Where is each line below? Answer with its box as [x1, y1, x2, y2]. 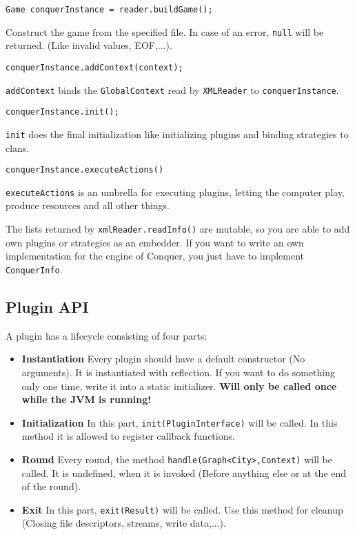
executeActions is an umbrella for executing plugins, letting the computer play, [6, 184, 345, 199]
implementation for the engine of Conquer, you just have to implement [6, 249, 304, 263]
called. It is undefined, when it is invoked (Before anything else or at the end [21, 465, 347, 480]
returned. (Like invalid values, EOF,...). [6, 38, 172, 52]
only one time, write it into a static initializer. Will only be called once [21, 378, 337, 393]
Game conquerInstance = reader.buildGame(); [6, 5, 213, 14]
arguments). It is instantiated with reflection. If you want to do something [21, 364, 336, 379]
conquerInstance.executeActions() [6, 165, 164, 175]
